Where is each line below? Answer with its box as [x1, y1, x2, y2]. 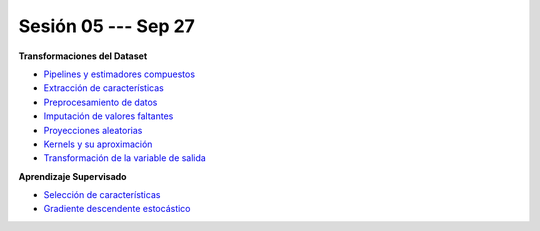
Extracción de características [43, 82, 164, 94]
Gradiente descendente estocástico [43, 203, 191, 215]
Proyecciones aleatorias [43, 124, 143, 136]
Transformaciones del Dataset [18, 50, 148, 62]
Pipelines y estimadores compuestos [43, 68, 195, 80]
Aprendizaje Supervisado [18, 170, 127, 182]
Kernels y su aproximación [43, 138, 153, 150]
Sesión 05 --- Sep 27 [18, 15, 195, 37]
